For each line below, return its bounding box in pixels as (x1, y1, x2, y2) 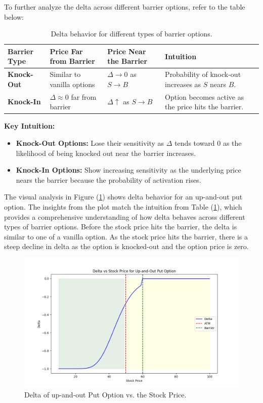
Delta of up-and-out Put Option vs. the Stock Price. (24, 389, 187, 399)
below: (4, 11, 24, 22)
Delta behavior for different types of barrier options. (51, 28, 212, 39)
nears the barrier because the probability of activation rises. (16, 174, 201, 185)
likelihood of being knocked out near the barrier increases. (16, 147, 196, 158)
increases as (165, 78, 201, 89)
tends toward (174, 137, 215, 148)
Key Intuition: (4, 120, 55, 131)
